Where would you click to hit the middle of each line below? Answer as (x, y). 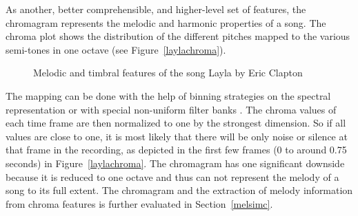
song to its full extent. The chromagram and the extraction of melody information (179, 190)
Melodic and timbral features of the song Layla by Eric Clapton (168, 73)
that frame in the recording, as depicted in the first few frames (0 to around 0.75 (176, 150)
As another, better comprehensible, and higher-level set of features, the (156, 9)
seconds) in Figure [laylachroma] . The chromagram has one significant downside (175, 163)
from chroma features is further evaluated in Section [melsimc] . (139, 203)
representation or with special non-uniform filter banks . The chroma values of (171, 109)
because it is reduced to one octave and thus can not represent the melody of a (172, 176)
